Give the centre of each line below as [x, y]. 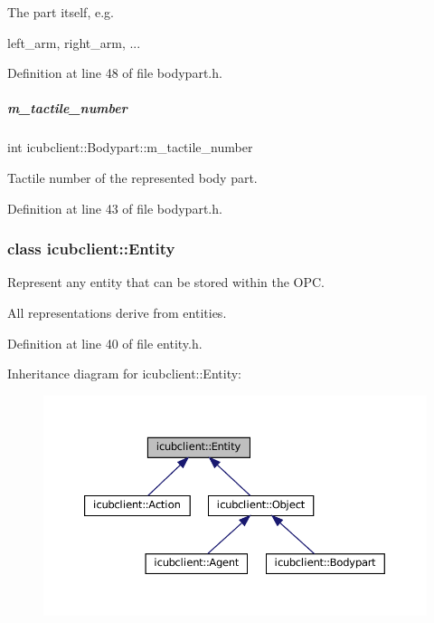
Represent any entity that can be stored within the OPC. [166, 282]
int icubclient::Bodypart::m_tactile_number [130, 147]
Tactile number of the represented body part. [132, 177]
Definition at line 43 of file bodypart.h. [115, 208]
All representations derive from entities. [117, 312]
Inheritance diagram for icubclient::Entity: [124, 374]
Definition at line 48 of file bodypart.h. [115, 73]
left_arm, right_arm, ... [74, 42]
